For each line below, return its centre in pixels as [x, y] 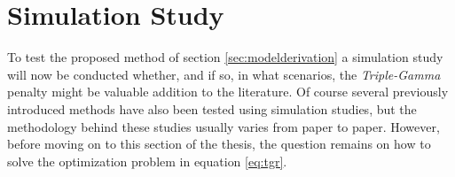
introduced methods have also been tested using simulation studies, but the [212, 108]
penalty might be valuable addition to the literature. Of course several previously [228, 92]
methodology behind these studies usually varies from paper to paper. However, [224, 126]
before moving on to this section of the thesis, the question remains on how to [219, 144]
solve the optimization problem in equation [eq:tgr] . [147, 161]
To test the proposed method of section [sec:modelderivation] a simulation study [225, 57]
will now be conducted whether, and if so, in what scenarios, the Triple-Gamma [224, 74]
